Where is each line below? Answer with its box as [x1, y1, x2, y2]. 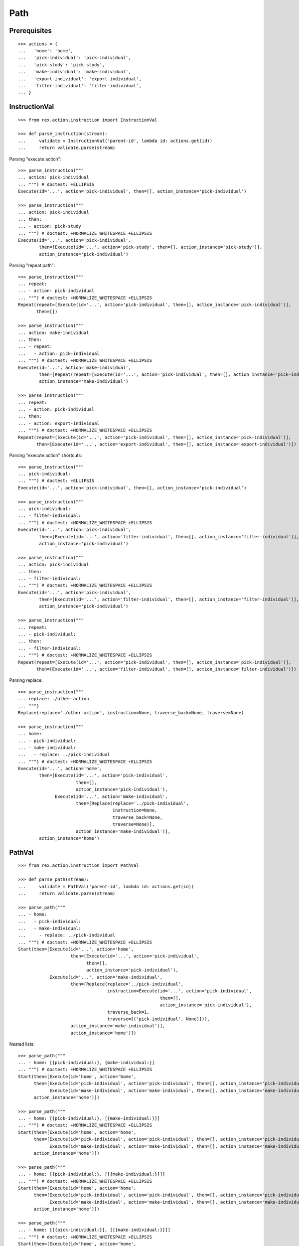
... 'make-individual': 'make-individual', [18, 69, 132, 75]
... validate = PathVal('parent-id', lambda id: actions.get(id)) [18, 884, 194, 889]
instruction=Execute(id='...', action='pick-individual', [107, 988, 252, 994]
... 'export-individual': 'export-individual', [18, 76, 142, 82]
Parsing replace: [9, 677, 43, 683]
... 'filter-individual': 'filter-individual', [18, 83, 142, 88]
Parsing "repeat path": [9, 262, 55, 269]
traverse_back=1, [107, 1009, 149, 1015]
